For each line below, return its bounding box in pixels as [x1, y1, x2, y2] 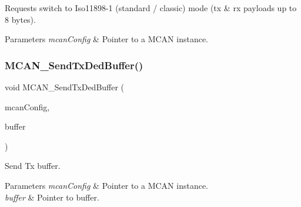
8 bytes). [5, 13, 36, 25]
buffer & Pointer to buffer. [5, 191, 99, 203]
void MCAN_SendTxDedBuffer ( [5, 81, 125, 93]
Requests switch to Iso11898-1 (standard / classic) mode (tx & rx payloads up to [5, 2, 297, 13]
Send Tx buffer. [5, 160, 61, 172]
